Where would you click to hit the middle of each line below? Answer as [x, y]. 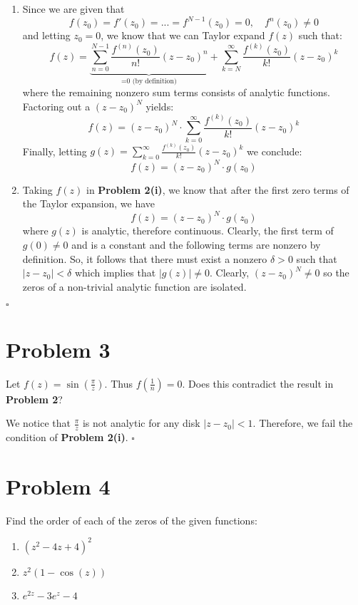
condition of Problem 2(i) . [67, 436]
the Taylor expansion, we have [89, 203]
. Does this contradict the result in [258, 383]
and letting [46, 35]
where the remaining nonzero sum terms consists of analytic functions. [176, 92]
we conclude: [275, 151]
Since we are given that [73, 9]
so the [336, 273]
